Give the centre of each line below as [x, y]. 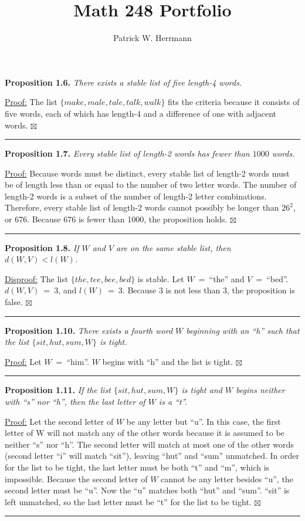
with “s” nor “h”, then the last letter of [75, 401]
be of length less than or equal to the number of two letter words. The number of [151, 185]
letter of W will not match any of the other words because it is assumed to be [145, 433]
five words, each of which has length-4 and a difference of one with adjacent [140, 113]
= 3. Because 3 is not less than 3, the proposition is [201, 290]
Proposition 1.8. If [42, 247]
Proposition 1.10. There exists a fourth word [89, 330]
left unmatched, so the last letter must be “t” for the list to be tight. [128, 501]
